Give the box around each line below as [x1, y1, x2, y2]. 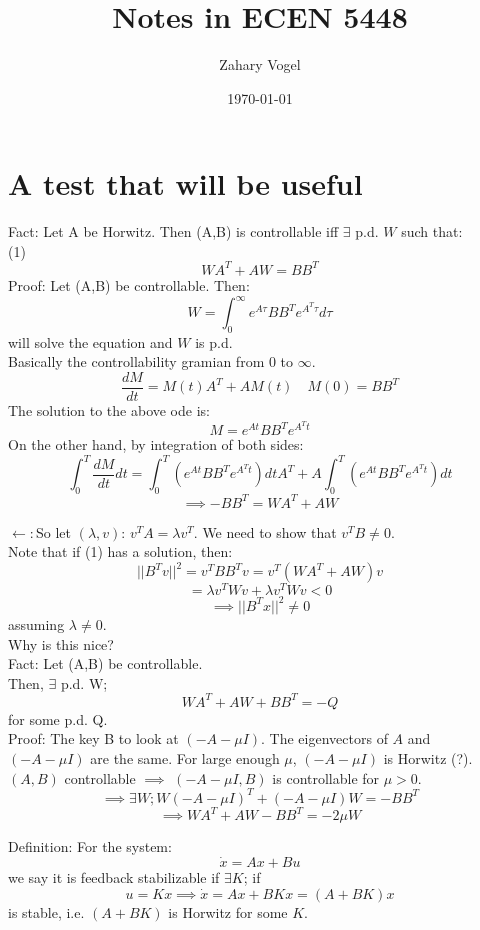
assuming [8, 613, 65, 634]
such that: [401, 221, 463, 242]
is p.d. [195, 331, 233, 352]
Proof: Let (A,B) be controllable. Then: [8, 274, 250, 295]
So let [35, 521, 71, 542]
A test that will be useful [8, 163, 363, 204]
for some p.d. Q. [8, 708, 108, 729]
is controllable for [272, 767, 380, 788]
